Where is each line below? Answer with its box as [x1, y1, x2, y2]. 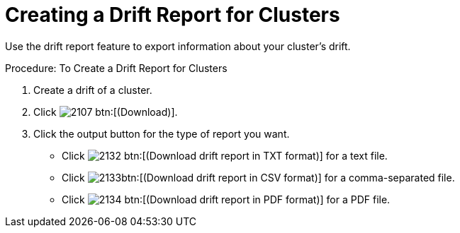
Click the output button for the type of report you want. [33, 127, 290, 140]
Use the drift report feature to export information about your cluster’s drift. [5, 40, 351, 52]
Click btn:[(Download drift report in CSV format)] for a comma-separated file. [62, 171, 455, 184]
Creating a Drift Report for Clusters [5, 3, 340, 27]
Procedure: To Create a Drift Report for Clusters [5, 61, 228, 74]
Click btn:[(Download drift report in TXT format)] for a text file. [62, 149, 388, 162]
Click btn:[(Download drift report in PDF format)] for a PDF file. [62, 193, 391, 205]
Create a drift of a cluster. [33, 83, 152, 96]
